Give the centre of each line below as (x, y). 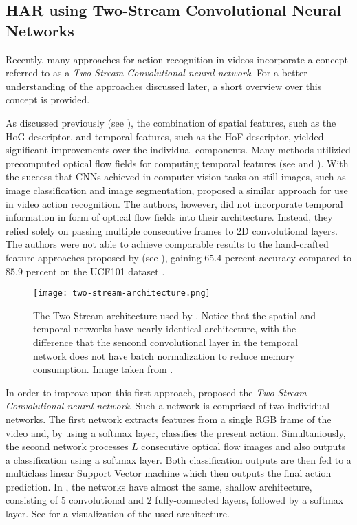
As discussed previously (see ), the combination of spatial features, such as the (171, 122)
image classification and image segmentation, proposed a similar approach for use (177, 190)
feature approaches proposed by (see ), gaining (104, 257)
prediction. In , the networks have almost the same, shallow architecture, (159, 486)
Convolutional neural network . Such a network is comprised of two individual (168, 406)
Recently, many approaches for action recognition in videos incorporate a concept (177, 59)
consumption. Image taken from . (103, 369)
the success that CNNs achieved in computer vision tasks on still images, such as (176, 176)
